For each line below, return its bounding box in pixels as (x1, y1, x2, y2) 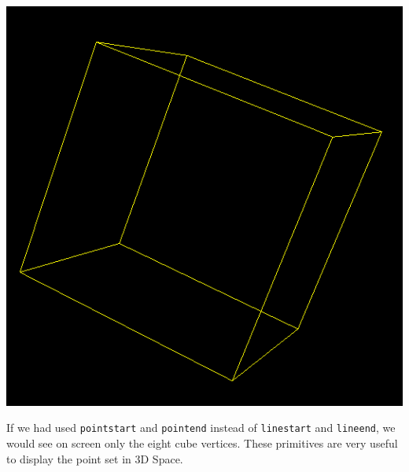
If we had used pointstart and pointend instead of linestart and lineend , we (6, 419, 396, 436)
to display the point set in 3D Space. (6, 450, 183, 466)
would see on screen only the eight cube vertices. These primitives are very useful (6, 435, 398, 452)
